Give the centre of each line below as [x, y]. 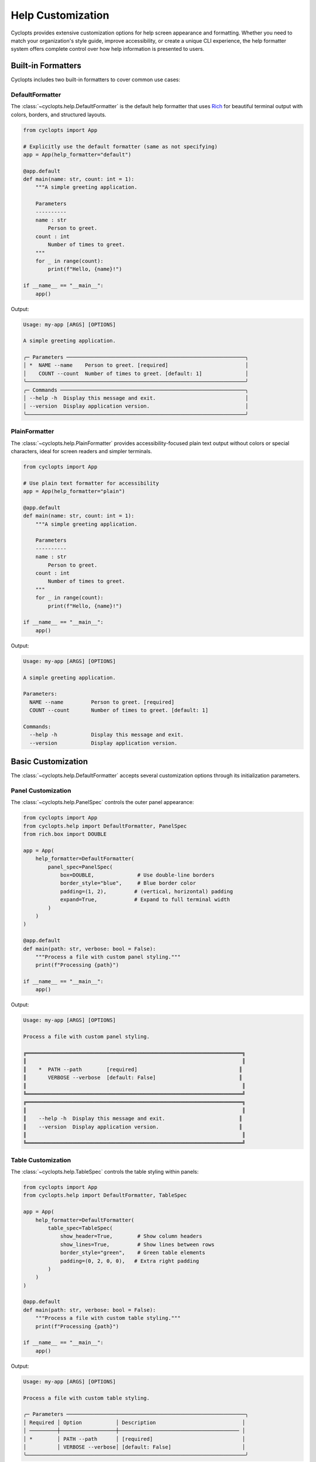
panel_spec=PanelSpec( [80, 867]
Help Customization [60, 15]
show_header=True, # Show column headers [131, 1236]
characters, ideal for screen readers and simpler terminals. [81, 451]
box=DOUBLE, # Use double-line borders [137, 875]
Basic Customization [49, 762]
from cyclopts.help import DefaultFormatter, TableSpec [105, 1195]
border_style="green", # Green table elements [133, 1253]
